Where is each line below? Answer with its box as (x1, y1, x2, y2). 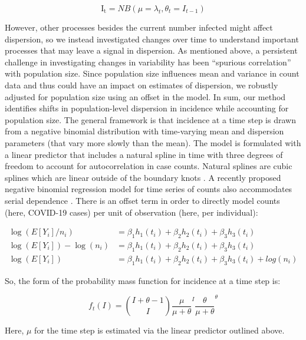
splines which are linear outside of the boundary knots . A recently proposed (5, 171, 281, 183)
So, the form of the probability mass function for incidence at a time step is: (5, 274, 281, 286)
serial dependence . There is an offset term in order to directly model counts (5, 194, 280, 206)
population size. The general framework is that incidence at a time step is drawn (5, 113, 296, 126)
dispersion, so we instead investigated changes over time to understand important (5, 32, 299, 45)
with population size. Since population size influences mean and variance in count (5, 67, 300, 80)
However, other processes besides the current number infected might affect (5, 21, 273, 33)
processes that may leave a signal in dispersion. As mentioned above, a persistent (5, 44, 298, 57)
